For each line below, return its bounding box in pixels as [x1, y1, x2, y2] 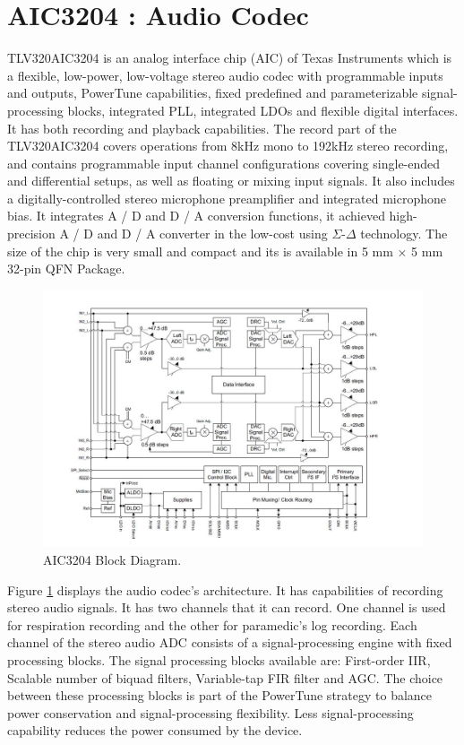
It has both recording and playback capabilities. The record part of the [7, 118, 397, 137]
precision [7, 224, 56, 243]
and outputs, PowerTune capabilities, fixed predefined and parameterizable [7, 83, 418, 102]
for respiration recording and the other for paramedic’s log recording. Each [7, 615, 417, 634]
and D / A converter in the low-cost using [97, 224, 328, 243]
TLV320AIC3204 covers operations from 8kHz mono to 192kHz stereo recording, [7, 136, 449, 155]
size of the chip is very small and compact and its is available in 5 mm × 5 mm [7, 241, 443, 260]
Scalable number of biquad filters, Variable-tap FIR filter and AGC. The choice [7, 668, 443, 687]
